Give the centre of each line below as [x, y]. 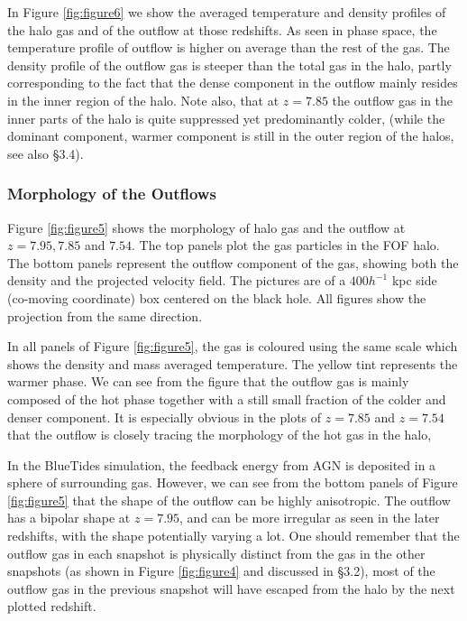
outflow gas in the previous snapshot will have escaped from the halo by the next [231, 588]
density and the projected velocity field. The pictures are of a [177, 280]
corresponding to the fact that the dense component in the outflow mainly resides [233, 83]
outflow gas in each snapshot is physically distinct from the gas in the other [216, 553]
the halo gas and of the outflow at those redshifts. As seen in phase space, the [222, 29]
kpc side [414, 280]
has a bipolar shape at [69, 518]
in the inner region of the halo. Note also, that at [143, 100]
